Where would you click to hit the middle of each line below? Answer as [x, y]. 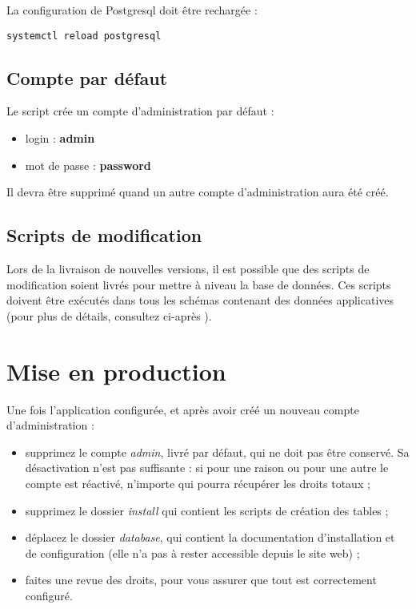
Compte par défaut [87, 77]
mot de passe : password [88, 165]
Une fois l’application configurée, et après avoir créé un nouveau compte [183, 409]
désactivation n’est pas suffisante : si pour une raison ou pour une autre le [207, 468]
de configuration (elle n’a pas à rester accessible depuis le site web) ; [192, 553]
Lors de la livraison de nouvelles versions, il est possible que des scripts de [188, 269]
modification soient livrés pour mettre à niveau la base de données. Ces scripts [199, 284]
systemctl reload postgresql [84, 36]
